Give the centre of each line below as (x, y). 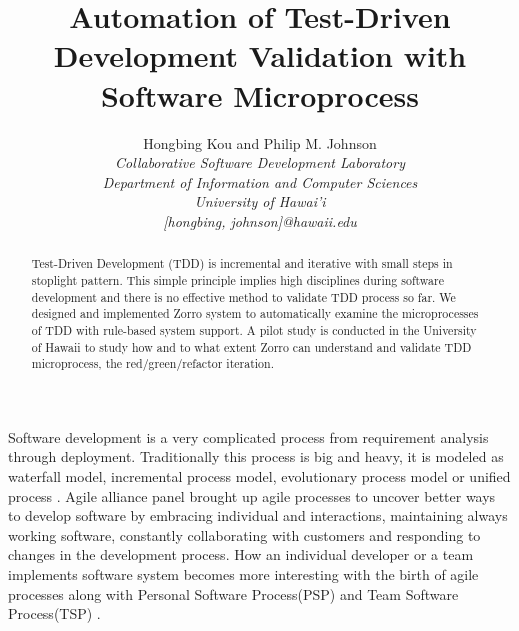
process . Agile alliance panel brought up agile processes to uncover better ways (252, 495)
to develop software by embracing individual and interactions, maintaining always (258, 515)
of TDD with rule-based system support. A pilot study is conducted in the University (254, 329)
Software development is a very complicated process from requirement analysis (248, 436)
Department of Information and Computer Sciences (260, 181)
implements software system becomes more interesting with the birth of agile (243, 574)
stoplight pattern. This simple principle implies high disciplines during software (237, 279)
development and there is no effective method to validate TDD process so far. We (243, 296)
